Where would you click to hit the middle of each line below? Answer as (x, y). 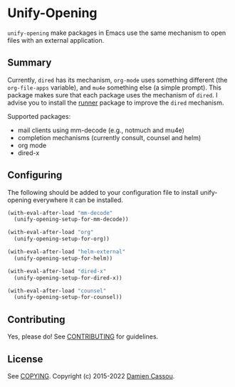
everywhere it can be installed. (78, 200)
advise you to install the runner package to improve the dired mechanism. (116, 102)
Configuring (35, 175)
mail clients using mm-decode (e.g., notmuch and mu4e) (101, 130)
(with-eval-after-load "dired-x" (57, 271)
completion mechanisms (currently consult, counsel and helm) (109, 137)
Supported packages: (39, 116)
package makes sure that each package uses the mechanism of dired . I (113, 95)
